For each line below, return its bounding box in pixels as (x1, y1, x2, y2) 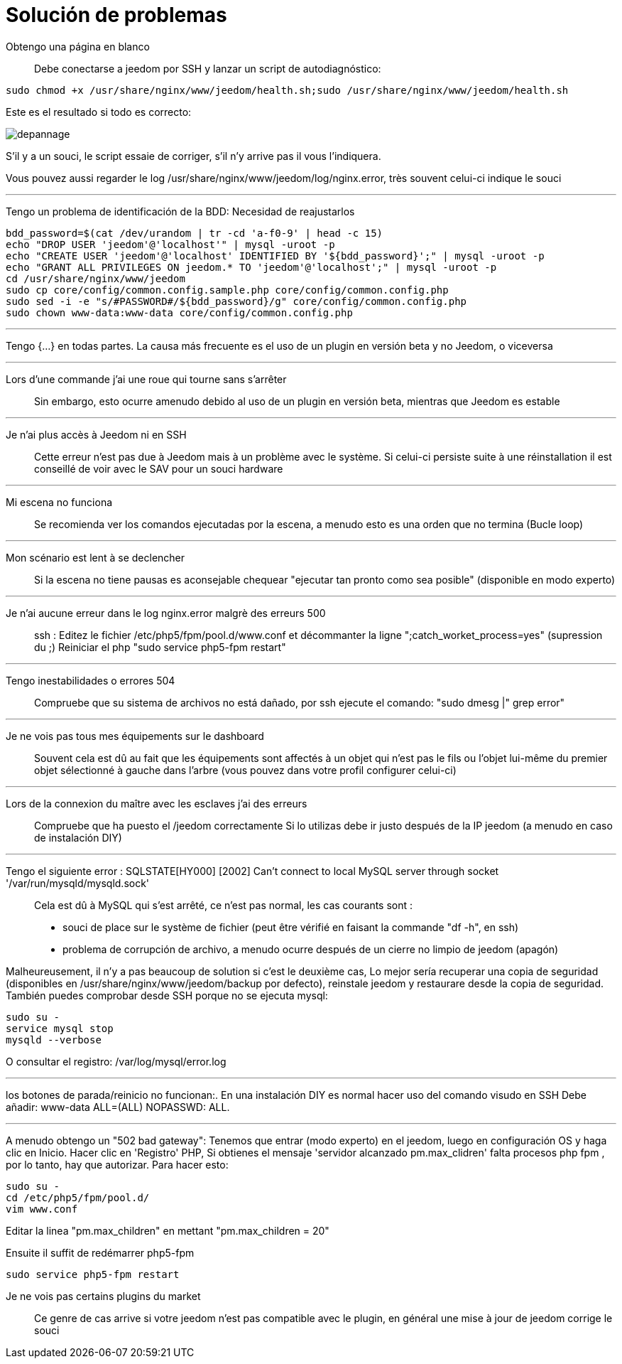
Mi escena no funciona (6, 495, 113, 508)
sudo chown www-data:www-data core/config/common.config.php (6, 306, 353, 318)
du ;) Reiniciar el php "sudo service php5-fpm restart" (34, 640, 286, 653)
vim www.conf (6, 1203, 78, 1215)
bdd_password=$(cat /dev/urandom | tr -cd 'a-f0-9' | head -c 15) (6, 227, 383, 239)
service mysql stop (6, 1022, 114, 1034)
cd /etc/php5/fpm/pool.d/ (6, 1191, 150, 1203)
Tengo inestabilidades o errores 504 (6, 674, 175, 687)
